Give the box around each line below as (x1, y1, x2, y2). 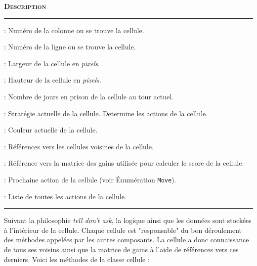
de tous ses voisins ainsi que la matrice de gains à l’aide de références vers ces (4, 244, 239, 254)
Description (4, 1, 46, 11)
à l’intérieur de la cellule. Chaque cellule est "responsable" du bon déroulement (4, 224, 242, 235)
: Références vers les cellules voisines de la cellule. (4, 141, 154, 151)
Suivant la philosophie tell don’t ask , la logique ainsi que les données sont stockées (4, 215, 252, 225)
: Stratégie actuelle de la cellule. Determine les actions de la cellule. (4, 108, 208, 118)
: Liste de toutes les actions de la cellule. (4, 191, 127, 201)
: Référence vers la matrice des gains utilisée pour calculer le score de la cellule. (4, 158, 244, 168)
